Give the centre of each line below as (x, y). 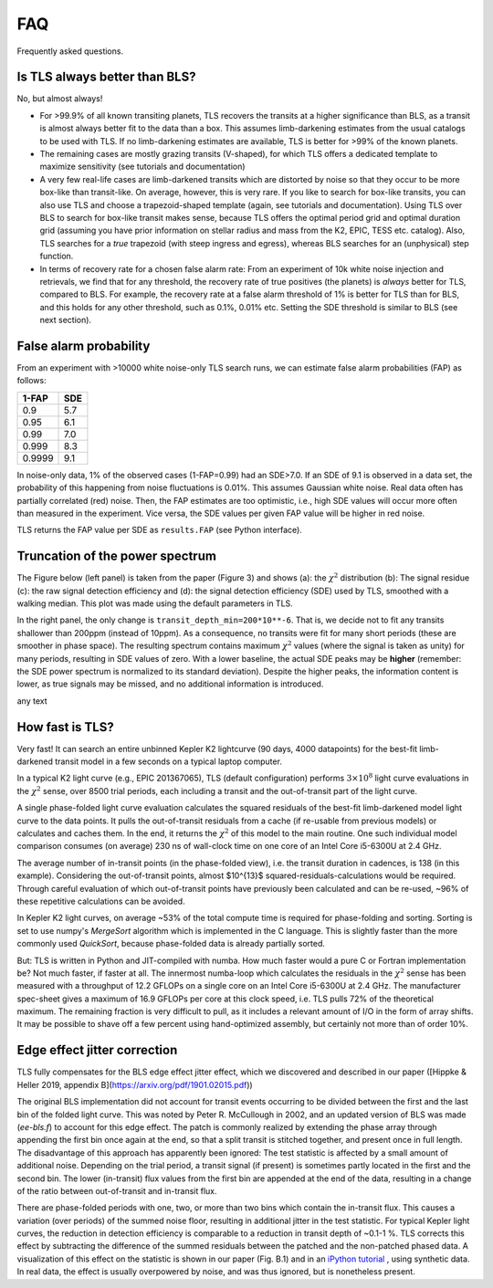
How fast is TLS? (65, 727)
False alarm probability (84, 346)
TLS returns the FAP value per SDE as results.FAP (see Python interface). (160, 530)
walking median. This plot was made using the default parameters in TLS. (155, 603)
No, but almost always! (60, 99)
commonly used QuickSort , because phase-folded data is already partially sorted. (171, 944)
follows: (31, 381)
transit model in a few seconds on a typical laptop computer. (169, 761)
